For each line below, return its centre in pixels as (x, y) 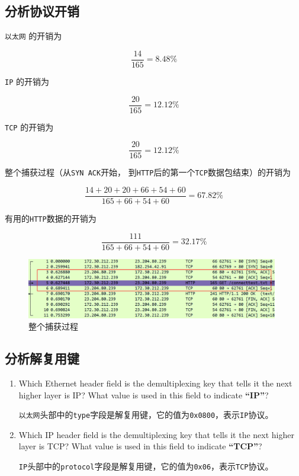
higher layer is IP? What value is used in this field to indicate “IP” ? (144, 394)
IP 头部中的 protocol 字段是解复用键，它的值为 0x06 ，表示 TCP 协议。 (146, 466)
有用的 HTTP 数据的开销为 (51, 218)
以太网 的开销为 (33, 36)
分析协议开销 (42, 11)
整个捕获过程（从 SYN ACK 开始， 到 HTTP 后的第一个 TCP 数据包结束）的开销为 (148, 172)
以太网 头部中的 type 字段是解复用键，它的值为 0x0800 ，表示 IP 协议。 (146, 415)
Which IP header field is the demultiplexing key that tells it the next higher (156, 434)
